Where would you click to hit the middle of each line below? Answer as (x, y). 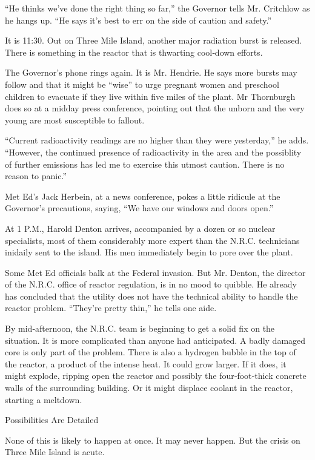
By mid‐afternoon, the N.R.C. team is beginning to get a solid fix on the (140, 328)
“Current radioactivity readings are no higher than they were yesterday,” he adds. (157, 140)
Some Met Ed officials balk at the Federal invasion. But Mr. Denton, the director (155, 272)
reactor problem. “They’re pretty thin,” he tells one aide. (111, 308)
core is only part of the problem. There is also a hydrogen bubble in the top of (151, 352)
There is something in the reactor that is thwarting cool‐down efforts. (134, 52)
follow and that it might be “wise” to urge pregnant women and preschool (142, 84)
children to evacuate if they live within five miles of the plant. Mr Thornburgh (150, 96)
